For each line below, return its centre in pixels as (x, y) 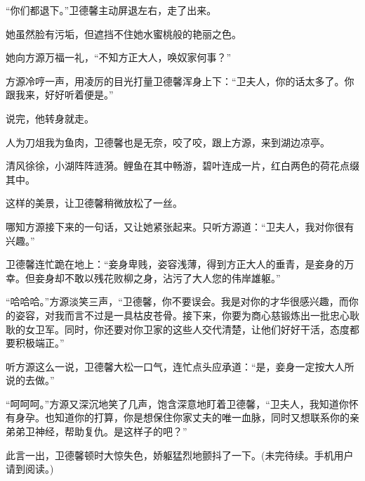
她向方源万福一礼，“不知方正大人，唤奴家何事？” (119, 57)
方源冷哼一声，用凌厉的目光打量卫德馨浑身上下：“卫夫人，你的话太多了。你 (180, 81)
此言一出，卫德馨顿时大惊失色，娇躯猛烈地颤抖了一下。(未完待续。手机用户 (180, 455)
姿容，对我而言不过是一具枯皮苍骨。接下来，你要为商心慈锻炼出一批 (172, 315)
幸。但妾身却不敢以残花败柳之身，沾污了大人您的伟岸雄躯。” (143, 277)
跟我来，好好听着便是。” (60, 95)
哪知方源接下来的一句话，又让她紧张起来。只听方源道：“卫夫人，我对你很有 (180, 226)
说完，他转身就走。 (50, 118)
